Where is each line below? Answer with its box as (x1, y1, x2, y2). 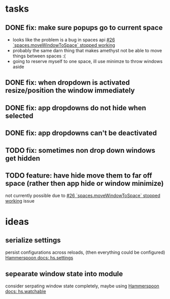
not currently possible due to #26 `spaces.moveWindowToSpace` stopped (5, 192, 161, 198)
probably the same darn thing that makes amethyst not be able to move (12, 48, 162, 53)
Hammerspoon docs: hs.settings (5, 255, 74, 261)
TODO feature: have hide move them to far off (5, 171, 152, 180)
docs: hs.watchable (5, 288, 47, 294)
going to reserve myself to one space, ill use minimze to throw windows (12, 58, 163, 64)
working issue (5, 198, 35, 204)
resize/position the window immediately (5, 86, 135, 95)
